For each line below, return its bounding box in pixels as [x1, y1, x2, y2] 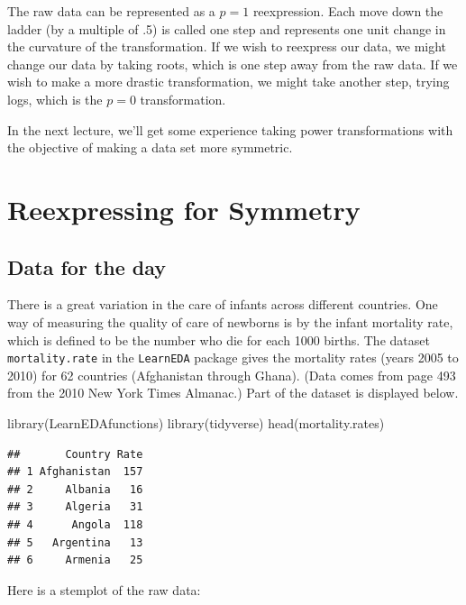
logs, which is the [7, 89, 103, 108]
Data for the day [7, 252, 167, 280]
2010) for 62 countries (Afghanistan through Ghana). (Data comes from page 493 [7, 365, 456, 384]
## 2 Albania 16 [7, 482, 143, 496]
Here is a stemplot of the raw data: [7, 580, 201, 599]
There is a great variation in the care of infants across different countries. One [7, 295, 438, 314]
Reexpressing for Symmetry [7, 190, 361, 227]
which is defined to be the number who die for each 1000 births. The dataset [7, 330, 430, 349]
